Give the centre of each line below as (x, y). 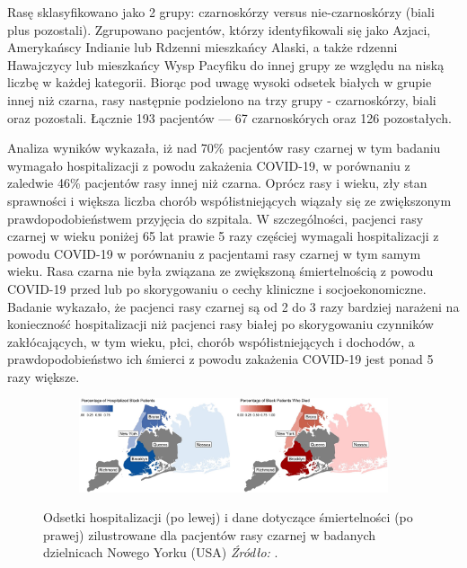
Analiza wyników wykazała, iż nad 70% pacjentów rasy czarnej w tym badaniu (224, 148)
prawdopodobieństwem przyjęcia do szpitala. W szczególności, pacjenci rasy (216, 218)
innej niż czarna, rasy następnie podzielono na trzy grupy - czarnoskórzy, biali (222, 99)
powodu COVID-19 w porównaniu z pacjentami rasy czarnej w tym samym (214, 253)
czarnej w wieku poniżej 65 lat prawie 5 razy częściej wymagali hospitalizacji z (223, 236)
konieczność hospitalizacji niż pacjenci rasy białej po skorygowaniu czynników (220, 324)
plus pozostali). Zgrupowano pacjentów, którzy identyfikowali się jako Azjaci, (219, 29)
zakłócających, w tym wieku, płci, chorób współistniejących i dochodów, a (211, 341)
